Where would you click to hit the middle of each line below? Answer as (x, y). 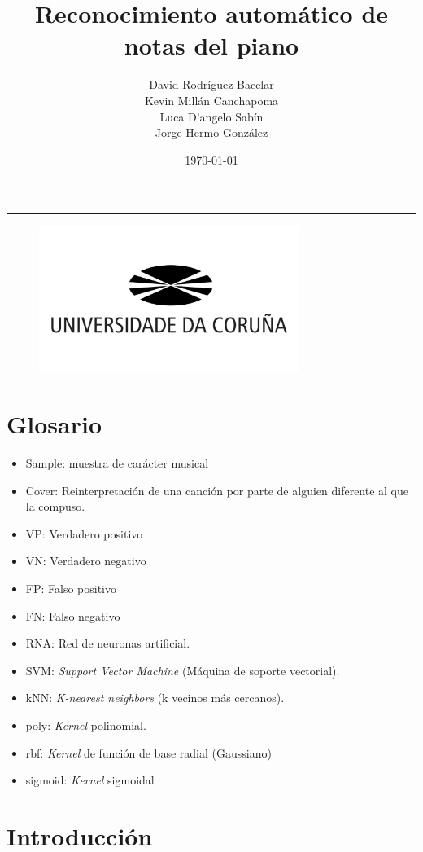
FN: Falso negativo (73, 615)
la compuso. (55, 506)
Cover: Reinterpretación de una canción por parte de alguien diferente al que (217, 490)
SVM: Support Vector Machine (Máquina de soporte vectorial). (183, 670)
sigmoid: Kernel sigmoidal (90, 780)
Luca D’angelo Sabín (211, 116)
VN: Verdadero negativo (86, 561)
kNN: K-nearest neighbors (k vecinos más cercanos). (155, 698)
